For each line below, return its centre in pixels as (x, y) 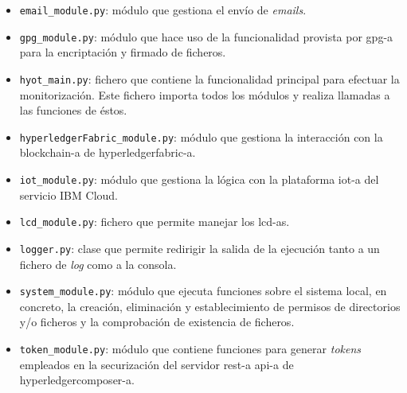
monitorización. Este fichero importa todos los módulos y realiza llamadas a (205, 94)
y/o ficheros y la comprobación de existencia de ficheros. (157, 322)
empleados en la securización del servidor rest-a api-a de (157, 364)
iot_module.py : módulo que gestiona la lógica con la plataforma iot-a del (199, 179)
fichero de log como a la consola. (98, 264)
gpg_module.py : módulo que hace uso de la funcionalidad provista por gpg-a (206, 36)
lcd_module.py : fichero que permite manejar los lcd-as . (155, 222)
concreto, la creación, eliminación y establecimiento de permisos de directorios (210, 306)
